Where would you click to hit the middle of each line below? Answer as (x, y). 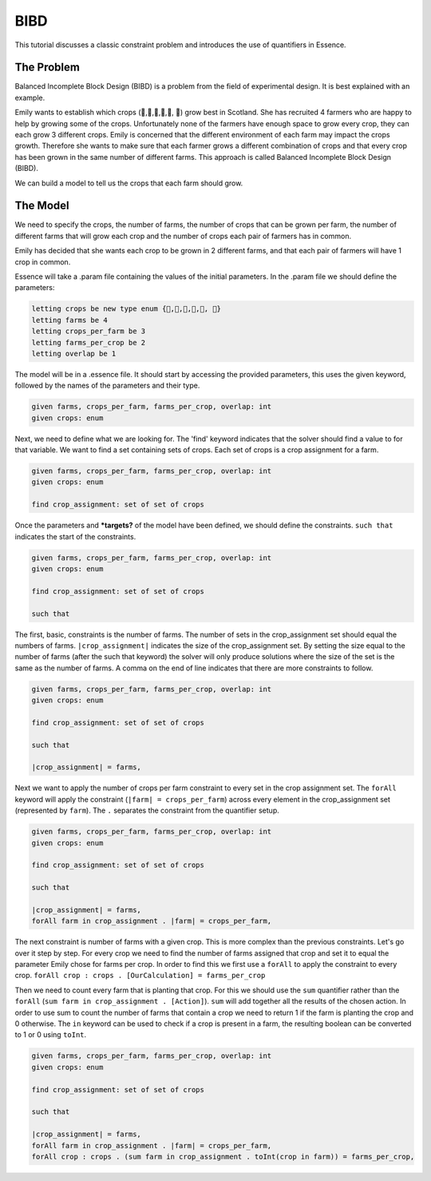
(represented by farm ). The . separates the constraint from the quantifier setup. (147, 810)
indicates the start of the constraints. (75, 536)
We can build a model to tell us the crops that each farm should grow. (129, 183)
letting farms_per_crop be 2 (89, 342)
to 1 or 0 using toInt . (51, 1035)
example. (30, 97)
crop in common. (43, 262)
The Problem (47, 68)
